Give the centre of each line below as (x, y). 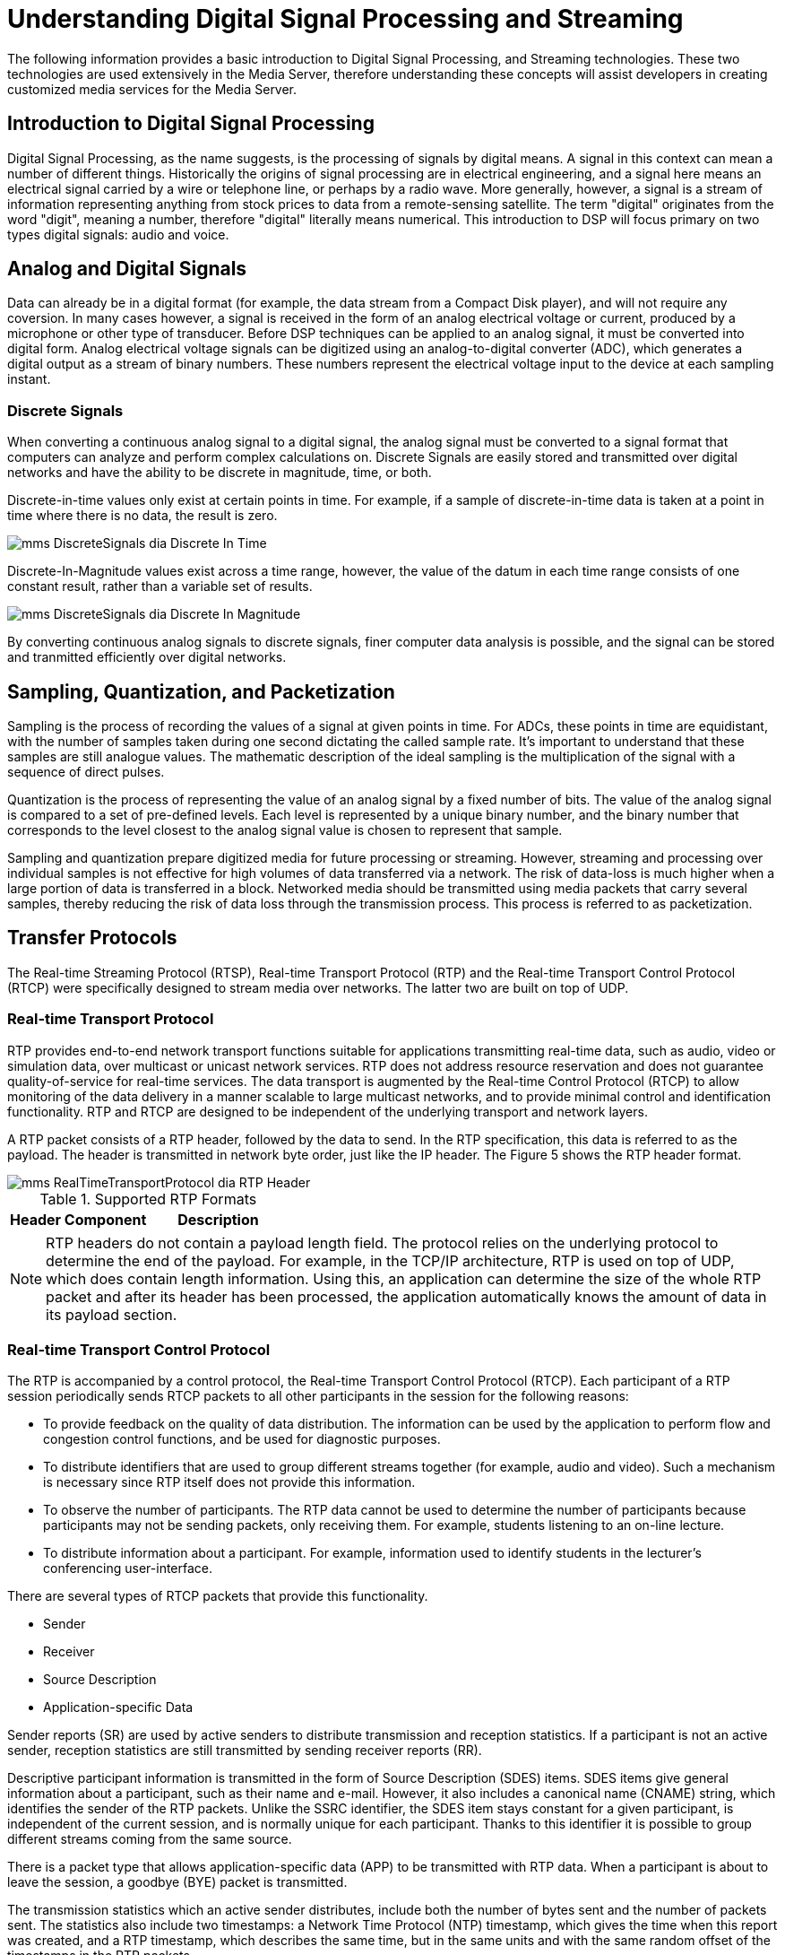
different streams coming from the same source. (150, 1839)
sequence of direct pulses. (86, 772)
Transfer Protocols (92, 938)
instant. (29, 379)
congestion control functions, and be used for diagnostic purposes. (242, 1439)
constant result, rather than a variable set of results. (160, 586)
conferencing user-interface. (128, 1568)
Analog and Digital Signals (127, 269)
